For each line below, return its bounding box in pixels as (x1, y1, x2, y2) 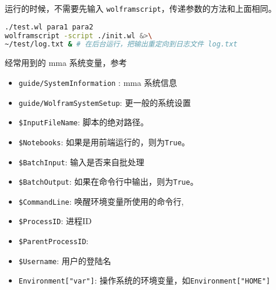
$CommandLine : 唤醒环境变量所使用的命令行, (18, 195, 184, 207)
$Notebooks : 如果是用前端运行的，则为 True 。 (18, 135, 190, 148)
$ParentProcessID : (18, 235, 89, 247)
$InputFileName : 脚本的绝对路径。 (18, 116, 149, 128)
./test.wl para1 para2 (5, 22, 94, 31)
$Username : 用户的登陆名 (18, 254, 111, 266)
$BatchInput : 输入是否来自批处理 (18, 155, 145, 168)
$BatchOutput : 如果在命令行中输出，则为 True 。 (18, 175, 198, 188)
